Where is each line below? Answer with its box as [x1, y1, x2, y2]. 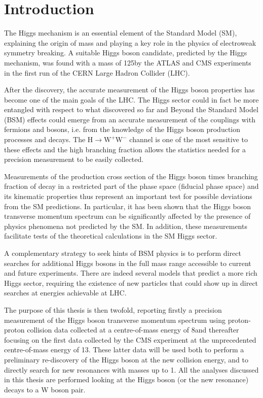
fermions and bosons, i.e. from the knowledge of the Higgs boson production [4, 124, 241, 135]
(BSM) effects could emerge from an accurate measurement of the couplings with [4, 114, 255, 124]
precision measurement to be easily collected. [4, 154, 144, 164]
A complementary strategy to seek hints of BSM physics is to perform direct [4, 248, 241, 258]
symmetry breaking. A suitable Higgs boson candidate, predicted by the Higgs [4, 47, 247, 58]
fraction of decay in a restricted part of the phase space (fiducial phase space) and [4, 181, 259, 191]
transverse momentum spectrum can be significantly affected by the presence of [4, 211, 251, 221]
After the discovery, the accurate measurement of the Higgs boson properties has [4, 84, 255, 95]
